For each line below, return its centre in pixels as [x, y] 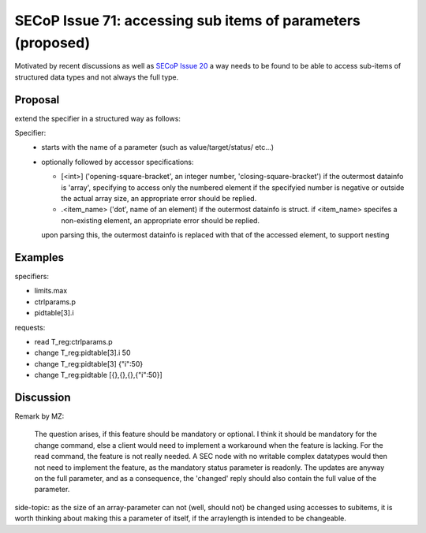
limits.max [51, 291]
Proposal [37, 100]
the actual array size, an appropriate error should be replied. [159, 198]
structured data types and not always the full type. [97, 77]
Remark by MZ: [39, 416]
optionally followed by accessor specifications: [118, 162]
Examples [39, 257]
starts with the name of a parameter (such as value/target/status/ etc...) [158, 147]
